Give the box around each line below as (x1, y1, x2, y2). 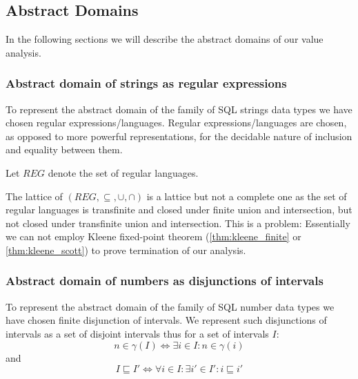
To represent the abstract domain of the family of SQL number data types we (6, 299, 335, 313)
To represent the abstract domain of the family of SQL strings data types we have (6, 101, 352, 116)
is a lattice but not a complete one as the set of (146, 188, 347, 203)
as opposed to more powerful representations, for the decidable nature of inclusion (6, 128, 352, 143)
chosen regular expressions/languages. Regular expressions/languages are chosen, (6, 115, 347, 130)
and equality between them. (6, 142, 123, 157)
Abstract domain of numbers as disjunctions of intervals (6, 272, 324, 289)
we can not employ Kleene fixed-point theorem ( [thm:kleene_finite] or (6, 229, 301, 244)
